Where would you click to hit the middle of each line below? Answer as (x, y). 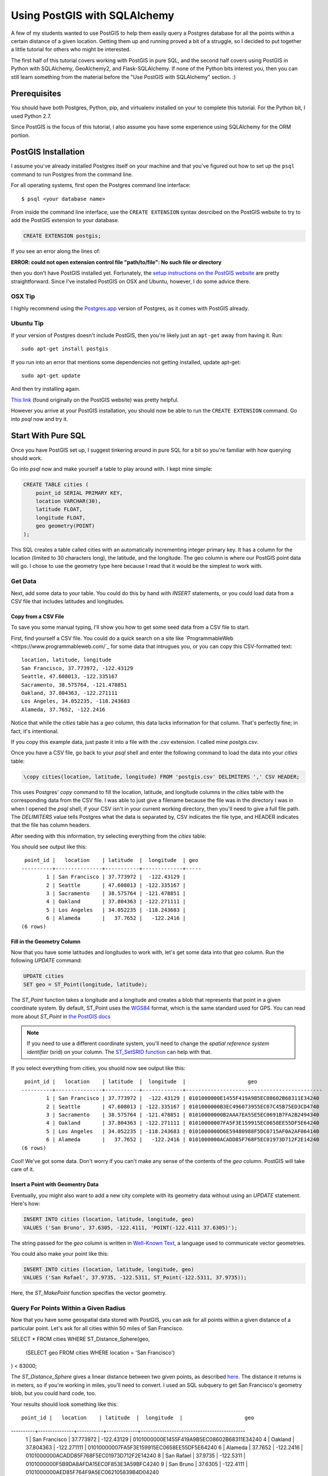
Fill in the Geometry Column (46, 941)
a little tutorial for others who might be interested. (71, 50)
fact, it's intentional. (35, 731)
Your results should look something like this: (64, 1404)
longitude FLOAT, (61, 517)
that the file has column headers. (51, 825)
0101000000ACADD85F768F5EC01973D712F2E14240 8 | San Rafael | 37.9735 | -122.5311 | (135, 1456)
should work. (27, 458)
